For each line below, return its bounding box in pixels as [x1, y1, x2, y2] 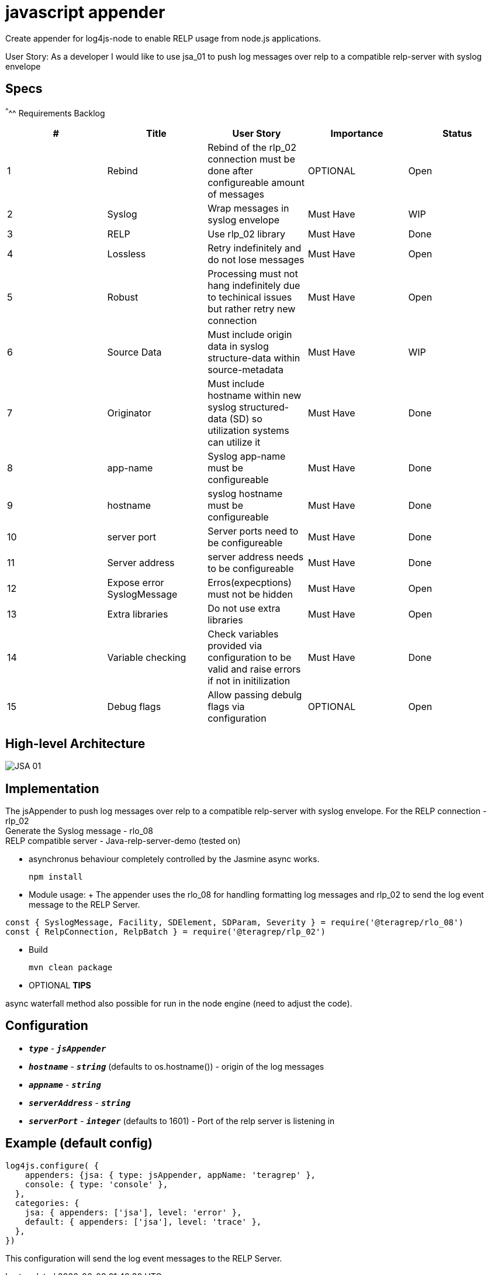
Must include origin [208, 329, 292, 341]
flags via [208, 701, 245, 713]
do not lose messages [208, 254, 305, 266]
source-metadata [208, 364, 283, 376]
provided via [208, 640, 262, 652]
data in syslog [208, 340, 269, 353]
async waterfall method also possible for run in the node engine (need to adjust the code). [5, 998, 352, 1008]
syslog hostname [208, 488, 283, 500]
